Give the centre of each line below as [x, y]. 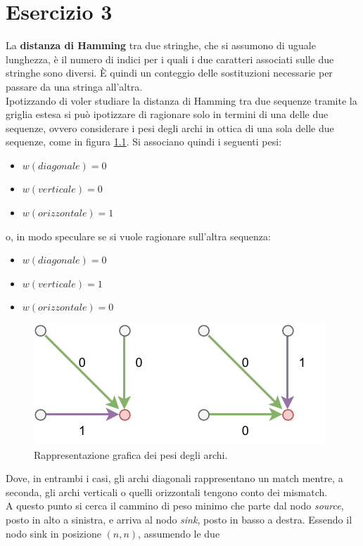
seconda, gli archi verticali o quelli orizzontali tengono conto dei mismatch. [167, 492]
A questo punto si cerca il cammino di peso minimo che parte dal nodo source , [175, 506]
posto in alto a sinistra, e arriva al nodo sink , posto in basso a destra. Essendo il [179, 519]
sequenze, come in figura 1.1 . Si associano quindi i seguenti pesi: [144, 142]
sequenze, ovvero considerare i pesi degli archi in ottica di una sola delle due [170, 128]
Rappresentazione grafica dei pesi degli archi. [131, 454]
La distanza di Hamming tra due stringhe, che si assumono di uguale [161, 45]
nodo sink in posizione [53, 533]
